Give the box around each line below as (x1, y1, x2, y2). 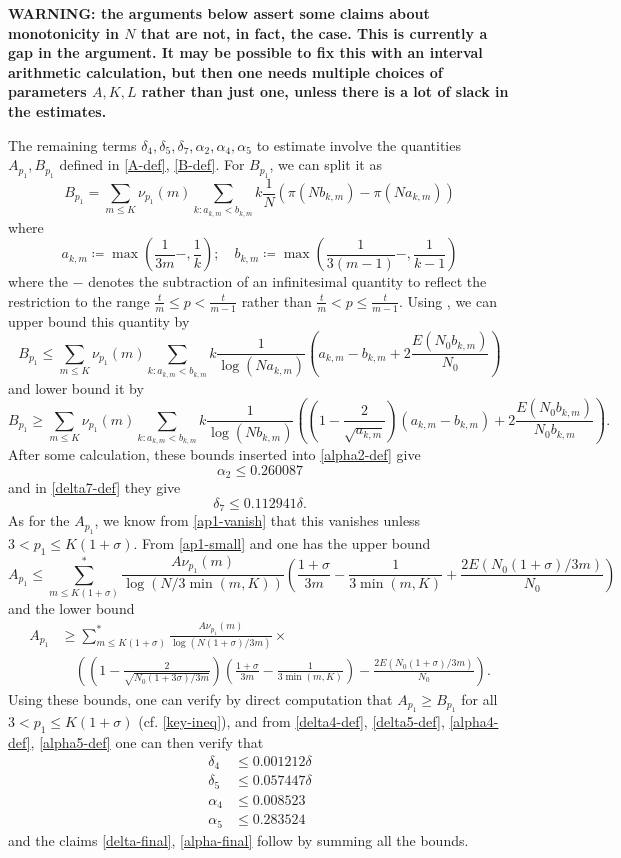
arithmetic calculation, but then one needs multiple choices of (8, 61, 443, 82)
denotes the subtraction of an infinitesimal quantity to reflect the (88, 271, 487, 292)
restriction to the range (8, 290, 150, 311)
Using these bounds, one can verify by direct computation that (8, 688, 393, 709)
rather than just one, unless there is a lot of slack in (141, 81, 509, 102)
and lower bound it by (8, 377, 144, 398)
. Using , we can (398, 290, 497, 311)
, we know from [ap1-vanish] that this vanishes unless (94, 510, 421, 531)
